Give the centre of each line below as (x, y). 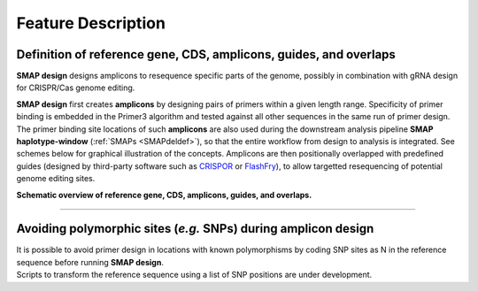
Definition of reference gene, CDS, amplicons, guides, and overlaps (206, 54)
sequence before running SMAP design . (90, 262)
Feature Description (91, 23)
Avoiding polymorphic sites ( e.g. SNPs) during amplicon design (195, 229)
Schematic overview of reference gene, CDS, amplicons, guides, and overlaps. (164, 195)
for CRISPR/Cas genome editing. (76, 88)
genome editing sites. (56, 179)
